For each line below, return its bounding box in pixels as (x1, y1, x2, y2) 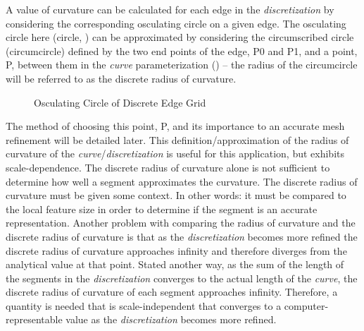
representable (6, 312, 63, 327)
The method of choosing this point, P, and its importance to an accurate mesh (6, 119, 345, 133)
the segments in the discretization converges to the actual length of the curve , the (6, 270, 358, 285)
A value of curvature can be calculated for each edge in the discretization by (6, 2, 334, 16)
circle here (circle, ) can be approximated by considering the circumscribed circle (6, 30, 354, 44)
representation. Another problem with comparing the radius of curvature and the (6, 215, 356, 230)
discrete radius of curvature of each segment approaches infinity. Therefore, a (6, 284, 338, 299)
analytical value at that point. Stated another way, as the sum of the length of (6, 257, 344, 272)
